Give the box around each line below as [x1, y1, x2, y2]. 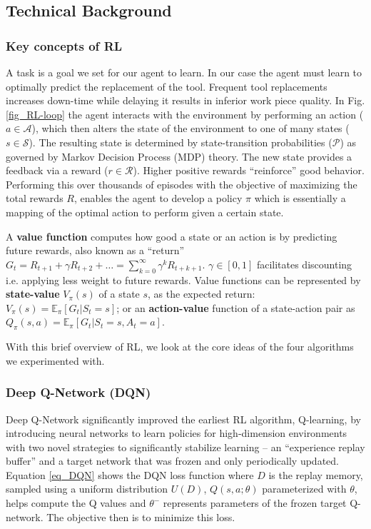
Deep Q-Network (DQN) [6, 383, 151, 401]
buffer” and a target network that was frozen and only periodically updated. [6, 453, 339, 468]
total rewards [6, 191, 63, 206]
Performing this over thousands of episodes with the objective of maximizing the [6, 176, 357, 191]
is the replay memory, [268, 467, 363, 482]
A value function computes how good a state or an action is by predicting [6, 228, 337, 243]
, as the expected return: [148, 286, 255, 301]
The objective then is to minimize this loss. [46, 509, 235, 524]
